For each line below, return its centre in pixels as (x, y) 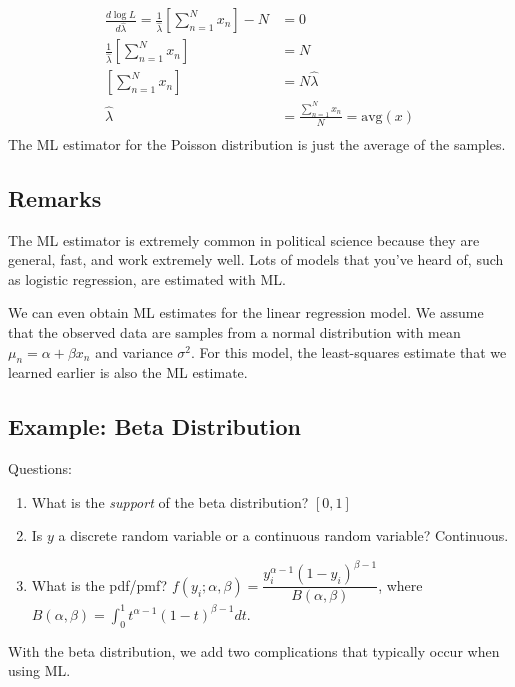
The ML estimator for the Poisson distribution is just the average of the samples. (257, 143)
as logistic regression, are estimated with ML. (147, 278)
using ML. (39, 670)
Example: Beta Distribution (155, 426)
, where (400, 584)
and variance (134, 351)
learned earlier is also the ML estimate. (128, 372)
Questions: (40, 468)
